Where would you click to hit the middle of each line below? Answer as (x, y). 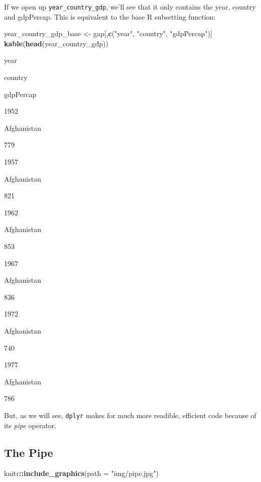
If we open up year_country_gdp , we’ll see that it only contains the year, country (130, 7)
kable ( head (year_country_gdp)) (56, 43)
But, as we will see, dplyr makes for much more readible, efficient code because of (130, 415)
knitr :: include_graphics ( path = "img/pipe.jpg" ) (82, 473)
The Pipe (29, 452)
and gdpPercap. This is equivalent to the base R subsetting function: (110, 16)
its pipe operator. (30, 425)
